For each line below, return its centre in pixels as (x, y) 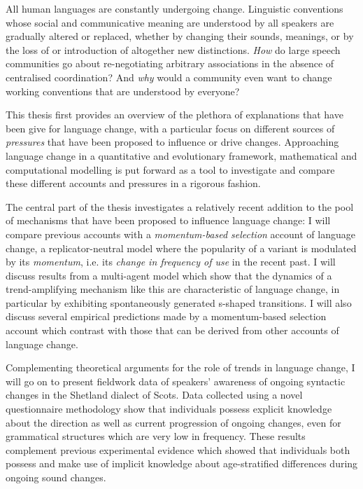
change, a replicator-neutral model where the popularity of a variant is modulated (181, 248)
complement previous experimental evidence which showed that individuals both (178, 449)
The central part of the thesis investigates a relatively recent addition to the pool (180, 206)
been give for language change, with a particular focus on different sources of (170, 128)
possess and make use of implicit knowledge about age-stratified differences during (182, 463)
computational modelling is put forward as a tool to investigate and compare (170, 169)
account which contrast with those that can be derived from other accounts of (172, 330)
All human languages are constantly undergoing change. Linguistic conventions (175, 8)
